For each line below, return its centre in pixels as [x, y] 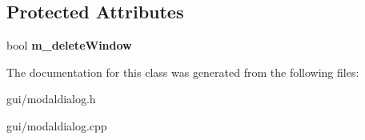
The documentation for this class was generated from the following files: [183, 72]
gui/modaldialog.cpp [57, 125]
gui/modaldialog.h [51, 99]
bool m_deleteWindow [69, 45]
